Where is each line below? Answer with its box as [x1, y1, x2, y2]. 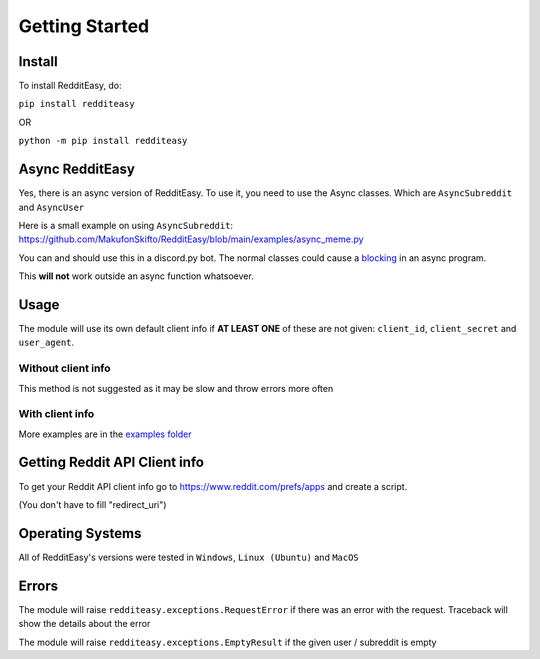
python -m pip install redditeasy [18, 135, 188, 147]
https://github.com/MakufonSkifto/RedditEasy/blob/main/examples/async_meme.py [18, 233, 364, 245]
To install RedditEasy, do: [18, 80, 122, 92]
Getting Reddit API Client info [18, 454, 205, 471]
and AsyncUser [18, 201, 85, 213]
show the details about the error [18, 618, 151, 630]
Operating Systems [18, 525, 142, 542]
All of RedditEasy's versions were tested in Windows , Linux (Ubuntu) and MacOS [18, 551, 359, 563]
